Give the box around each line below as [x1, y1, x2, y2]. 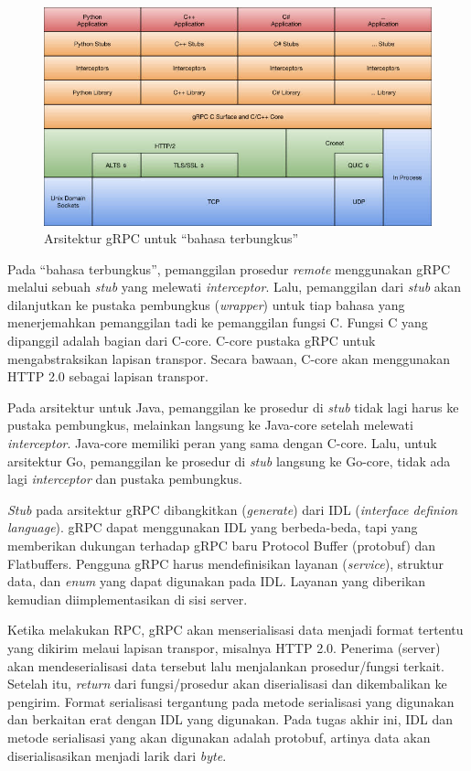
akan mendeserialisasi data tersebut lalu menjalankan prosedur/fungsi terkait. [7, 656, 444, 675]
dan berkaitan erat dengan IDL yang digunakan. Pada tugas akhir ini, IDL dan [7, 710, 453, 729]
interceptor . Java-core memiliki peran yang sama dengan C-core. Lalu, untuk [7, 434, 437, 453]
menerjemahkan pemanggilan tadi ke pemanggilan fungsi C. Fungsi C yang [7, 313, 428, 332]
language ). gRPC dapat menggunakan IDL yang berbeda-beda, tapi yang [7, 518, 418, 537]
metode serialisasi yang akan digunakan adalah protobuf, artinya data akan [7, 727, 431, 746]
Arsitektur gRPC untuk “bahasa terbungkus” [44, 229, 299, 248]
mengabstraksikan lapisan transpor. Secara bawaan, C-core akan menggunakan [7, 348, 450, 368]
